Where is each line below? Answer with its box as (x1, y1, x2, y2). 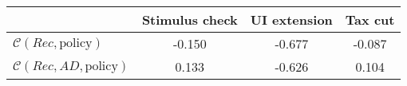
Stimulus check (141, 10, 238, 29)
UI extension (250, 10, 333, 29)
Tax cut (345, 10, 395, 29)
